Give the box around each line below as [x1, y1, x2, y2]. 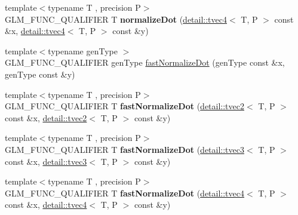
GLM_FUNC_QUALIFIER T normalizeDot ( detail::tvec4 [5, 13, 228, 25]
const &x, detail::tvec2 [5, 111, 87, 124]
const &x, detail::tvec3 [5, 155, 87, 167]
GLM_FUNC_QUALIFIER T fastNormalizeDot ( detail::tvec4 [5, 186, 245, 199]
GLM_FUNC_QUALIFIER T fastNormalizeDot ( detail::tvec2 [5, 100, 245, 112]
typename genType [48, 44, 118, 57]
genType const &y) [5, 67, 75, 80]
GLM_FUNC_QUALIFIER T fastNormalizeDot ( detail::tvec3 [5, 143, 245, 155]
